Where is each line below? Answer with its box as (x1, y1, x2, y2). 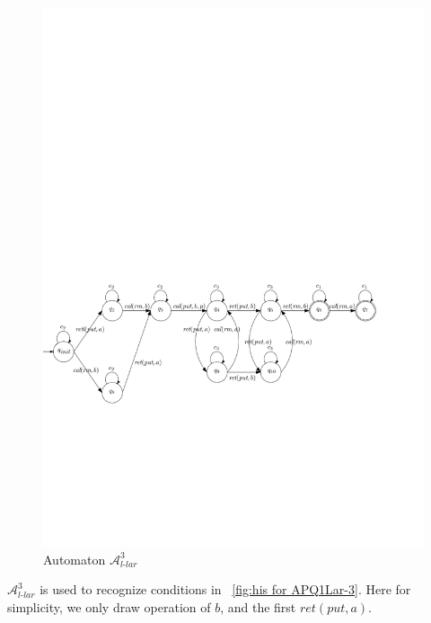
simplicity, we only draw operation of (7, 597, 211, 616)
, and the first (220, 597, 296, 616)
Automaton (43, 549, 106, 568)
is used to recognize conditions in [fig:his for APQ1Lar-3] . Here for (40, 580, 411, 599)
